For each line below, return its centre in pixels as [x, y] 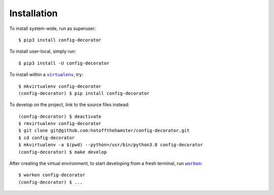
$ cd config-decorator [47, 138]
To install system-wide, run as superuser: [53, 28]
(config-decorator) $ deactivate [60, 116]
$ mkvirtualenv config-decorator [60, 86]
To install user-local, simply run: [43, 51]
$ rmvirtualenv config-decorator [60, 124]
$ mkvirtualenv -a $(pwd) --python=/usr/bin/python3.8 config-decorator [111, 145]
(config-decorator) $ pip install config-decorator [84, 93]
